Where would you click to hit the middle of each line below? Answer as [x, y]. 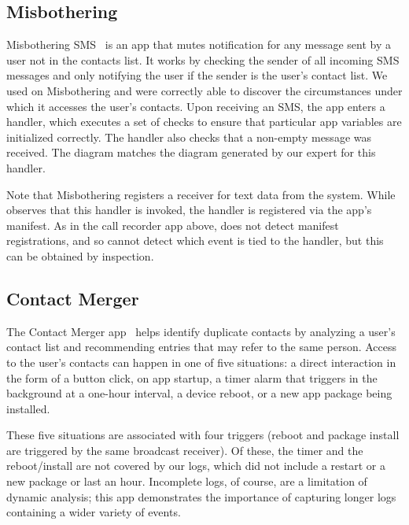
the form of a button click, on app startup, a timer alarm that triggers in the [192, 377]
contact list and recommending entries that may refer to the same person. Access [202, 347]
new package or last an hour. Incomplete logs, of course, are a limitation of [187, 481]
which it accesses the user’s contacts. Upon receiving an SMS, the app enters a [196, 106]
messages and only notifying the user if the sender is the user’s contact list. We [197, 75]
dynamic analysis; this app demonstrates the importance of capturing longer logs [201, 496]
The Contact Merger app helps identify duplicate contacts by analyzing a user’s [201, 331]
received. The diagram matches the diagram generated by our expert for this [191, 152]
